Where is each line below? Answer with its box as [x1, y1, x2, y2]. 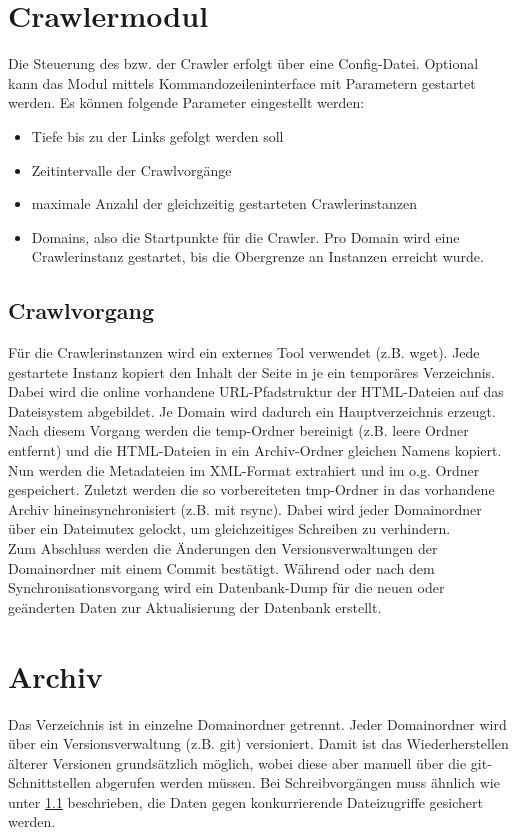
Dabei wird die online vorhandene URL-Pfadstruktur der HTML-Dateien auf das [8, 381, 504, 402]
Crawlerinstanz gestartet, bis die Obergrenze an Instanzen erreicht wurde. [31, 246, 484, 267]
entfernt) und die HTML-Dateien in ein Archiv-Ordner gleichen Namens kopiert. [8, 440, 502, 461]
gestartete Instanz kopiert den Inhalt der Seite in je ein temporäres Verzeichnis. [8, 361, 496, 382]
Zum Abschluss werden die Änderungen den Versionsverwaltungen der [8, 538, 438, 559]
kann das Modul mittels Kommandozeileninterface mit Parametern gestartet [8, 72, 476, 93]
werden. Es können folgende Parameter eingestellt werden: [8, 92, 365, 113]
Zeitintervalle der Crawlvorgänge [31, 159, 232, 180]
